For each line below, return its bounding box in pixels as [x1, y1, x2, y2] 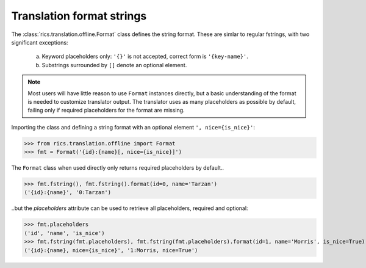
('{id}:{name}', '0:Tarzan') [24, 189, 112, 196]
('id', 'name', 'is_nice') [24, 230, 105, 236]
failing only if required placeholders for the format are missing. [27, 107, 185, 114]
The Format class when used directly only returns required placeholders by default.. [11, 164, 224, 172]
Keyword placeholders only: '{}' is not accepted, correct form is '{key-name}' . [41, 53, 248, 60]
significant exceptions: [11, 38, 68, 46]
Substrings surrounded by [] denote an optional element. [41, 61, 187, 68]
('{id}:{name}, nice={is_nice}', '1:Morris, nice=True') [24, 247, 198, 253]
